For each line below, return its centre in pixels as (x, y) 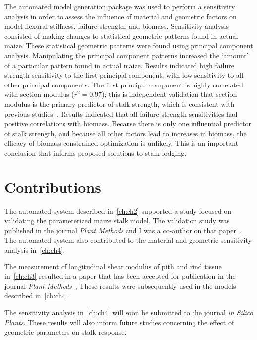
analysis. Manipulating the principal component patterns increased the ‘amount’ (127, 55)
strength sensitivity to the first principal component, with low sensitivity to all (124, 75)
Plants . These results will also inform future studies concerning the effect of (119, 322)
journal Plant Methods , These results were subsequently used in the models (120, 286)
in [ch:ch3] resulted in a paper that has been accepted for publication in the (120, 276)
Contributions (53, 187)
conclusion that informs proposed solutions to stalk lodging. (96, 152)
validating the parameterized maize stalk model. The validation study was (117, 220)
